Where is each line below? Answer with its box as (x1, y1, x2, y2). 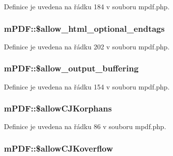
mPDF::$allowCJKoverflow (4, 142, 113, 154)
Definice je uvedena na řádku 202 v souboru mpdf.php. (4, 41, 170, 51)
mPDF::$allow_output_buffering (4, 62, 139, 74)
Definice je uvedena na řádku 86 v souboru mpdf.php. (4, 121, 166, 132)
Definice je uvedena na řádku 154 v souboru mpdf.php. (4, 81, 170, 91)
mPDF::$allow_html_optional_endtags (4, 22, 165, 34)
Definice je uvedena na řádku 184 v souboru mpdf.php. (4, 1, 170, 11)
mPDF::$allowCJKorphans (4, 102, 112, 114)
